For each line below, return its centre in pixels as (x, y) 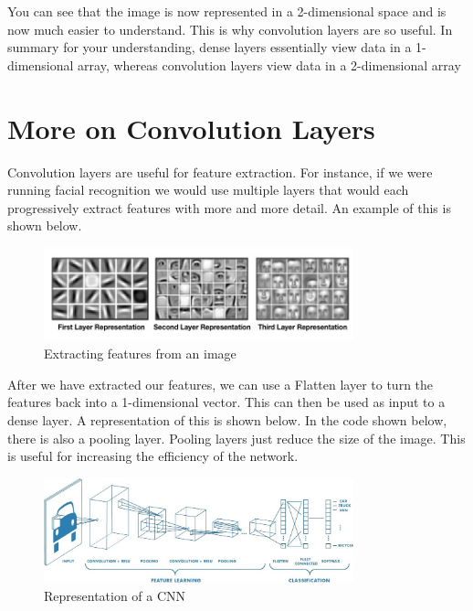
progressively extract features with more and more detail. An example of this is (229, 207)
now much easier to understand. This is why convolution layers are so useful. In (230, 29)
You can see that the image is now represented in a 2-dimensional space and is (227, 11)
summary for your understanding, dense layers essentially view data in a (210, 47)
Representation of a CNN (115, 595)
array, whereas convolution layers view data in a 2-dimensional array (269, 64)
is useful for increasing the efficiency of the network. (153, 456)
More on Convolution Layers (191, 128)
